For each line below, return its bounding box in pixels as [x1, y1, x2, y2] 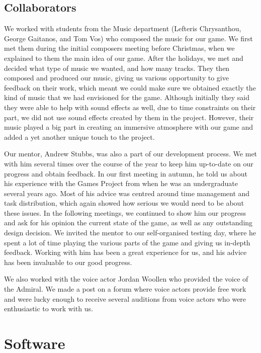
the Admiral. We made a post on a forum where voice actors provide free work [4, 284, 246, 294]
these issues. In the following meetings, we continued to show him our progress [4, 207, 246, 218]
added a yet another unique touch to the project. [4, 131, 155, 142]
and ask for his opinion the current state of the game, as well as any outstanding [4, 217, 253, 228]
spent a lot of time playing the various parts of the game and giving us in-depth [4, 237, 250, 247]
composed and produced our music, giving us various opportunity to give [4, 72, 229, 83]
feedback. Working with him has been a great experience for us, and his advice [4, 247, 247, 257]
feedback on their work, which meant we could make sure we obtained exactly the [4, 82, 256, 93]
